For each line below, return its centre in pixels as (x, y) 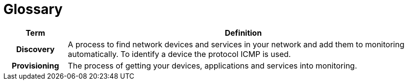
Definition (243, 33)
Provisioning (35, 65)
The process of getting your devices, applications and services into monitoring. (212, 65)
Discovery (35, 49)
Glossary (33, 9)
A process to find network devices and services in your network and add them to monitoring (236, 44)
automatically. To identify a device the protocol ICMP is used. (180, 54)
